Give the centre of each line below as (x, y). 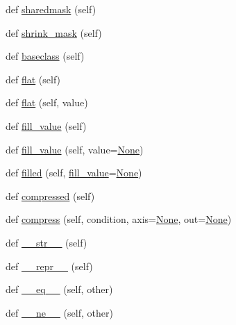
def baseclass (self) (45, 56)
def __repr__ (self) (49, 266)
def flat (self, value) (47, 102)
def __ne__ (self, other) (59, 312)
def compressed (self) (50, 195)
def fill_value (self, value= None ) (75, 149)
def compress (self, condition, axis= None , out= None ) (119, 219)
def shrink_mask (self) (54, 32)
